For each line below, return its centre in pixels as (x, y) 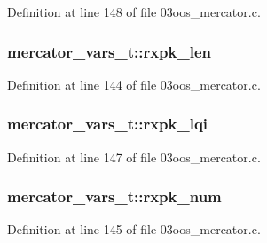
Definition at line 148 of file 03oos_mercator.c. (134, 12)
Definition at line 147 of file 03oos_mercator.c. (134, 157)
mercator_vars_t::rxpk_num (114, 196)
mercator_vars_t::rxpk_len (109, 51)
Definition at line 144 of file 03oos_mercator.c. (134, 84)
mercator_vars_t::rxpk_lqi (108, 124)
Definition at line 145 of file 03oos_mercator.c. (134, 229)
